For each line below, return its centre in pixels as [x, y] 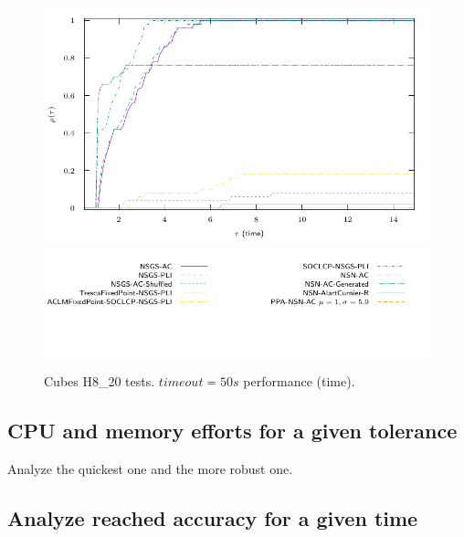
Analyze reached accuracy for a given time [213, 518]
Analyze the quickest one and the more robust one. [150, 469]
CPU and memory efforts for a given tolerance [232, 431]
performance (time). [299, 381]
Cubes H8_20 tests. [100, 381]
